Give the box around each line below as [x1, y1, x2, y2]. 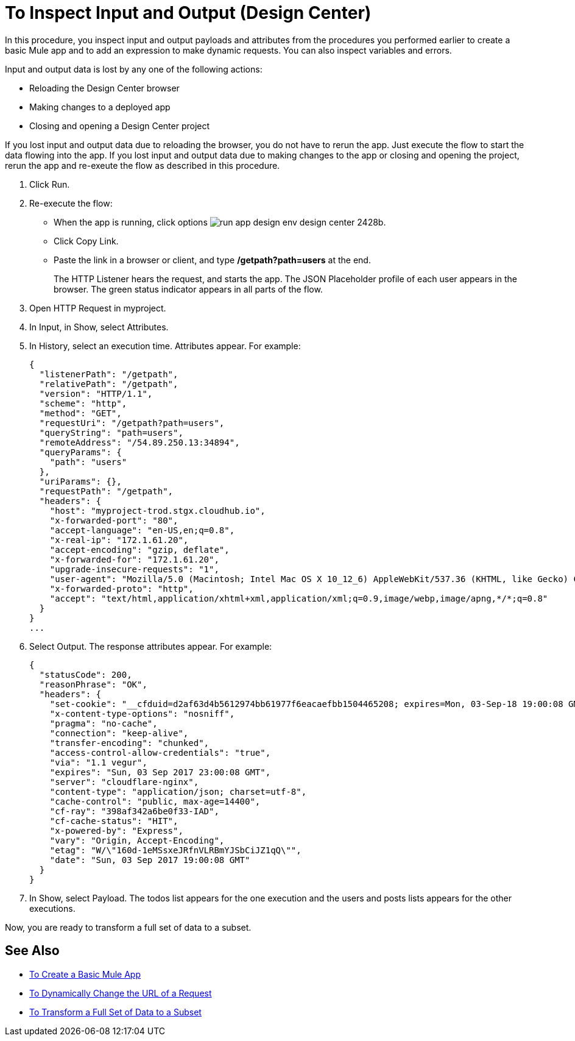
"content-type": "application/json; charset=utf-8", [49, 786, 307, 797]
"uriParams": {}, [39, 476, 122, 486]
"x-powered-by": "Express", [49, 825, 183, 836]
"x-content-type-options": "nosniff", [49, 708, 235, 719]
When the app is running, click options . [54, 216, 386, 227]
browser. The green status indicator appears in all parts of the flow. [54, 283, 323, 294]
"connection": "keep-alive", [49, 728, 189, 738]
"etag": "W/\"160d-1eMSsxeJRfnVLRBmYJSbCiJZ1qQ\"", [49, 845, 302, 855]
